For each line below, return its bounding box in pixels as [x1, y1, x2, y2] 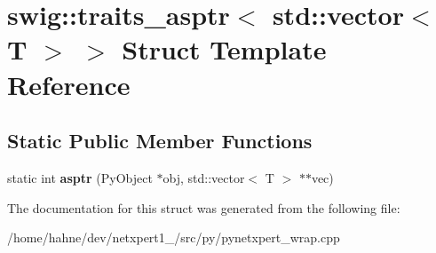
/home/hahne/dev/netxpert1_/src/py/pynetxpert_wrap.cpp [7, 228, 340, 247]
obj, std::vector [163, 168, 245, 186]
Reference [7, 66, 131, 102]
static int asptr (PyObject [7, 168, 153, 186]
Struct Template [122, 31, 327, 67]
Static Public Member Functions [7, 127, 313, 154]
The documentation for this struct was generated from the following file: [7, 198, 400, 217]
